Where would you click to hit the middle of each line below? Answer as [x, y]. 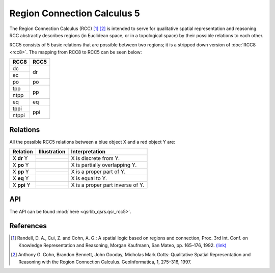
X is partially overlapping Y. [104, 165]
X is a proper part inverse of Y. [108, 185]
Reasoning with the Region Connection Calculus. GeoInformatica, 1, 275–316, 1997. [105, 262]
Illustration [52, 152]
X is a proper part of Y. [98, 172]
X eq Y [21, 178]
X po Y [21, 165]
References [28, 226]
